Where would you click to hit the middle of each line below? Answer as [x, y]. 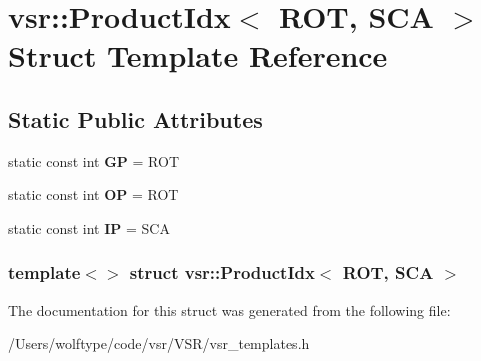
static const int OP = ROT [93, 194]
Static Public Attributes [135, 118]
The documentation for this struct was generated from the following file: [229, 309]
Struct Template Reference [198, 55]
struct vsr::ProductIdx [222, 272]
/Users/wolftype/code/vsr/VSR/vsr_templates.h [159, 343]
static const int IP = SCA [89, 227]
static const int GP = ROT [94, 160]
